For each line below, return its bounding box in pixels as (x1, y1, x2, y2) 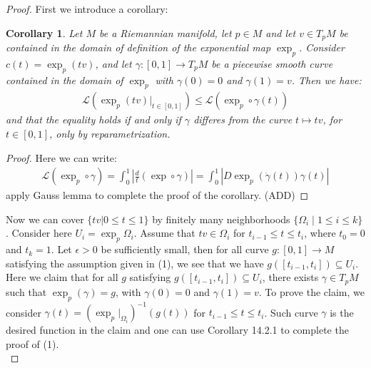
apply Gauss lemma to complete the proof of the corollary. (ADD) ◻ (6, 188, 309, 203)
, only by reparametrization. (49, 126, 171, 141)
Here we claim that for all (6, 270, 118, 285)
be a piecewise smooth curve (211, 56, 333, 71)
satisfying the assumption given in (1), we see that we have (6, 255, 264, 270)
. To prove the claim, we (258, 284, 365, 299)
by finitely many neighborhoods (152, 211, 290, 226)
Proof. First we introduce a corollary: (6, 1, 168, 16)
